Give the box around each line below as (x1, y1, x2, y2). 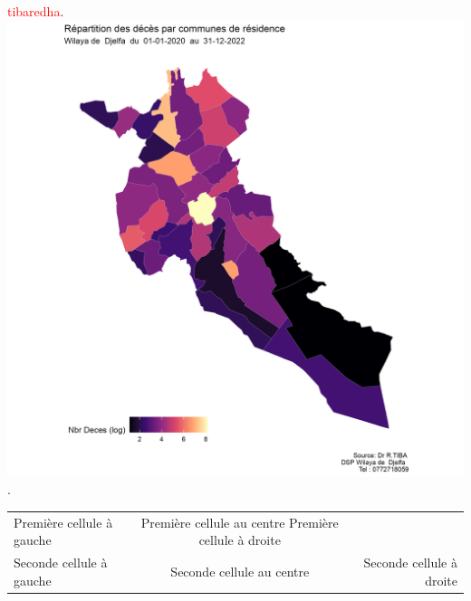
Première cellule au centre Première (140, 512, 339, 531)
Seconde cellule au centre (170, 561, 310, 580)
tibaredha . (7, 2, 64, 20)
